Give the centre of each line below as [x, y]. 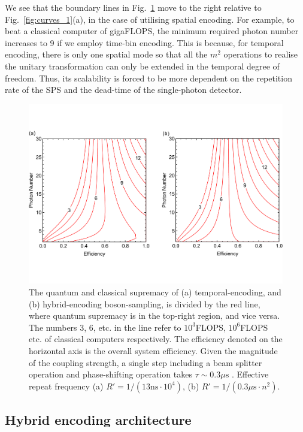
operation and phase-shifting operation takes [110, 374]
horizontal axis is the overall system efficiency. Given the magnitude [153, 350]
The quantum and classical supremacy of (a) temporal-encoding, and [155, 292]
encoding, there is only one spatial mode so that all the [106, 54]
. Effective [250, 374]
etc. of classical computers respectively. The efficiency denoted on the [156, 339]
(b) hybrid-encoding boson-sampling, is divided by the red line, [145, 303]
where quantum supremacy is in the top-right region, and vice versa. [154, 315]
